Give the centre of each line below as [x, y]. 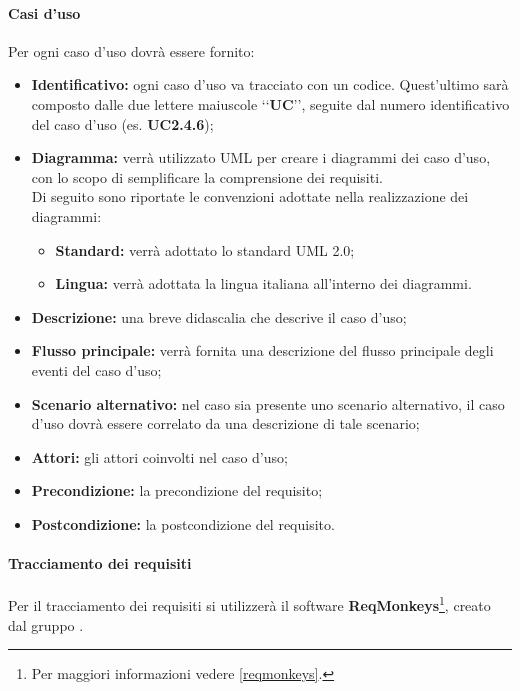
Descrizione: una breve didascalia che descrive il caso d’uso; [219, 316]
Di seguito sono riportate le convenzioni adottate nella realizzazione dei [250, 196]
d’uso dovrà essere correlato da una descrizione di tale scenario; [225, 423]
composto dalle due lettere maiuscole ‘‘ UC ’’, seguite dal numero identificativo [270, 103]
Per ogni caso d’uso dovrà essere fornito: [131, 50]
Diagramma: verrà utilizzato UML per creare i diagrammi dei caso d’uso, [261, 157]
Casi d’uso [44, 12]
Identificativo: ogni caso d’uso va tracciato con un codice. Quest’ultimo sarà [270, 84]
